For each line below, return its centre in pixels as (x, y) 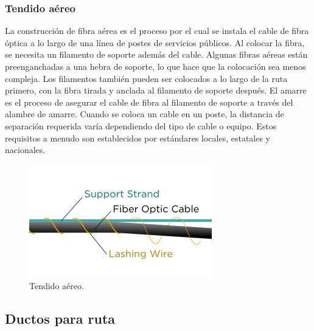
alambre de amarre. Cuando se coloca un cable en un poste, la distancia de (145, 114)
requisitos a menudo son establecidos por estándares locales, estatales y (138, 138)
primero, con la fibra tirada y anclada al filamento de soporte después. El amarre (156, 90)
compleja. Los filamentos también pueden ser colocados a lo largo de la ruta (146, 78)
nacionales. (25, 150)
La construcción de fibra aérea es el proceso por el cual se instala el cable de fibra (157, 31)
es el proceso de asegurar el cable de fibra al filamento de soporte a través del (149, 102)
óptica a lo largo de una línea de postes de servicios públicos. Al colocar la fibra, (155, 42)
